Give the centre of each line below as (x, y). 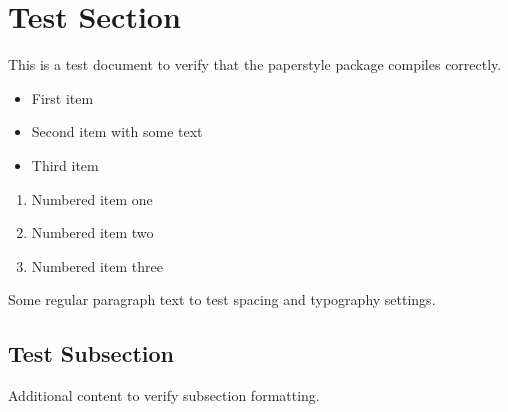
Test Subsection (91, 353)
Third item (65, 164)
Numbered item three (97, 265)
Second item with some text (117, 131)
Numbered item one (92, 198)
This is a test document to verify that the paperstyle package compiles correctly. (255, 64)
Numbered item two (92, 232)
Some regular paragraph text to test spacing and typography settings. (222, 299)
